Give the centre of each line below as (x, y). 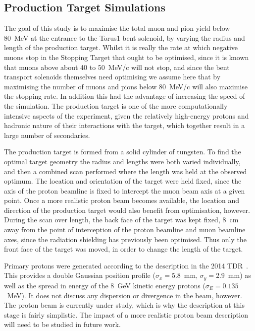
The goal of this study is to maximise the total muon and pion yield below (117, 28)
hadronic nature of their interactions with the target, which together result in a (125, 125)
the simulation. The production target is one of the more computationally (116, 105)
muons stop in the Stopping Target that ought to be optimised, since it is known (127, 57)
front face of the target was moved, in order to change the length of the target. (124, 249)
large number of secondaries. (47, 135)
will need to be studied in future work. (62, 324)
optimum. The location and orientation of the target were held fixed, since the (123, 181)
